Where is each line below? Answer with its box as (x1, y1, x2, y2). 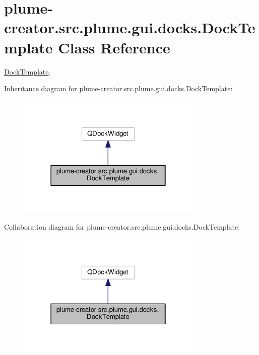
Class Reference (58, 37, 170, 57)
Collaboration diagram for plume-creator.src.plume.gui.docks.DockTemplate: (4, 221, 240, 232)
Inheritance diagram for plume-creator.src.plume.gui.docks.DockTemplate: (4, 83, 233, 94)
